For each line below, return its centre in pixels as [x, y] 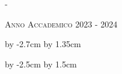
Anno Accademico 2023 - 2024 [61, 24]
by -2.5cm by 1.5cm [41, 64]
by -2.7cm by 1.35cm [43, 44]
